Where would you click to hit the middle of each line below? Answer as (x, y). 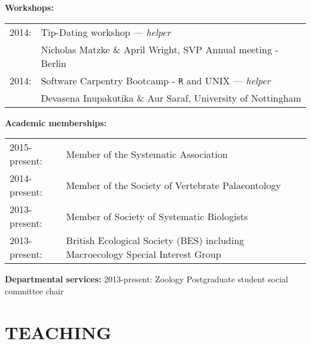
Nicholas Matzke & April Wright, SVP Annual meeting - (160, 49)
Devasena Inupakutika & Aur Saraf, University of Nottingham (171, 98)
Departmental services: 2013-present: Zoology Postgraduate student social (147, 279)
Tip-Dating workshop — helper (106, 32)
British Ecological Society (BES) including (155, 241)
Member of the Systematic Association (147, 154)
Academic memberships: (56, 122)
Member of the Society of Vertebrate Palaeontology (173, 185)
